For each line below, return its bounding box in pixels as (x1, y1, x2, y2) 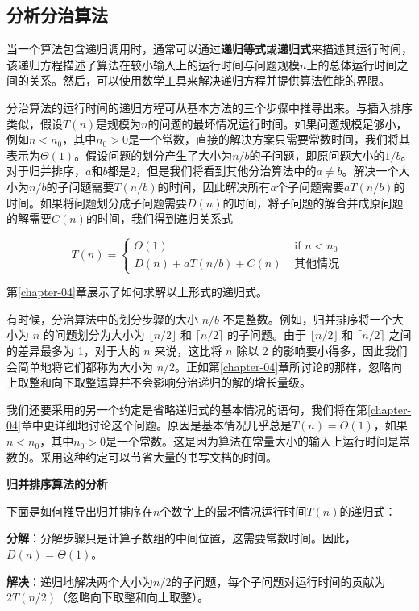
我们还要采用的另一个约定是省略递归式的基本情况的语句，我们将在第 (6, 400, 367, 417)
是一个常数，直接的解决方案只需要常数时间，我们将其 (127, 131, 410, 148)
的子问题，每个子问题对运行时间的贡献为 (171, 572, 386, 589)
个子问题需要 (276, 178, 344, 195)
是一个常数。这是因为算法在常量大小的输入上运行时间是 (105, 433, 399, 450)
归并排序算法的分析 (6, 475, 108, 492)
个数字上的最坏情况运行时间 (160, 502, 307, 519)
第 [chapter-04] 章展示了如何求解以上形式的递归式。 (6, 283, 268, 300)
